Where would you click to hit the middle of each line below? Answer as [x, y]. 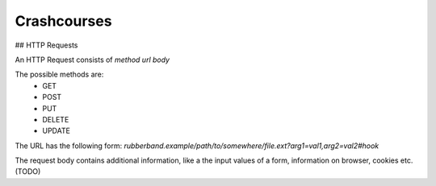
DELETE [56, 119]
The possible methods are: [59, 74]
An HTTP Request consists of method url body [92, 60]
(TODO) [28, 172]
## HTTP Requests [46, 45]
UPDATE [56, 131]
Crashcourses [63, 21]
